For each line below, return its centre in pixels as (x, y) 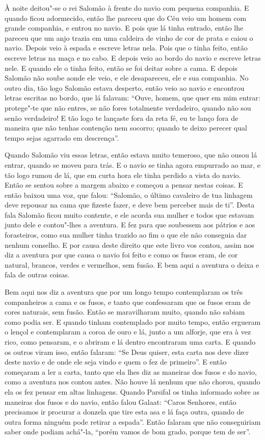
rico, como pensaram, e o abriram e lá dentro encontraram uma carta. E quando (130, 342)
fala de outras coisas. (37, 275)
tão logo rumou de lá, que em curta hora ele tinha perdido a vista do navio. (123, 175)
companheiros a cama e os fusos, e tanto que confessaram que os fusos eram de (128, 302)
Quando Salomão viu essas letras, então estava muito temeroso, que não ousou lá (131, 155)
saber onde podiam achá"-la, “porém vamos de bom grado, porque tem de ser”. (128, 432)
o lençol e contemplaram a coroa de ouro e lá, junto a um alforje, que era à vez (128, 332)
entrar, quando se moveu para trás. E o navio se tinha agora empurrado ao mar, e (133, 164)
